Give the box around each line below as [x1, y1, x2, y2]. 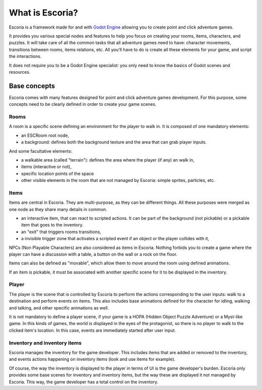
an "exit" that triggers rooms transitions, [21, 228, 101, 235]
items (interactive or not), [21, 164, 72, 170]
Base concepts [9, 81, 55, 90]
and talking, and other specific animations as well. [9, 305, 109, 310]
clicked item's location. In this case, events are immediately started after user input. [9, 327, 176, 333]
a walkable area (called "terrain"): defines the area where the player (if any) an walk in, [21, 157, 195, 162]
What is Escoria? [9, 7, 78, 18]
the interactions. [9, 53, 42, 59]
